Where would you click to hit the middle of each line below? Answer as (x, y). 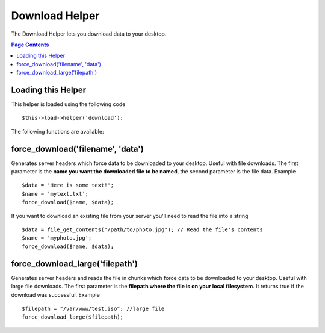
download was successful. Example (56, 294)
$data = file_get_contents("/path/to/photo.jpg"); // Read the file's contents (142, 230)
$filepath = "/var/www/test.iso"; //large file (93, 308)
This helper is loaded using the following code (68, 104)
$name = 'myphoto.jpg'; (57, 238)
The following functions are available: (57, 131)
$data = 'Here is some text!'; (68, 185)
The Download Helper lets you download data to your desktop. (89, 34)
